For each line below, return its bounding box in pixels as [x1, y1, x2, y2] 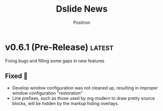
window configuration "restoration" [12, 90, 83, 96]
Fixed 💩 [5, 72, 28, 80]
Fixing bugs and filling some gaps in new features [5, 57, 105, 64]
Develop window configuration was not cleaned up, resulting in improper [12, 85, 158, 91]
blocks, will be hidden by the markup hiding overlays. [12, 100, 119, 106]
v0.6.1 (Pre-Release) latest [5, 41, 114, 53]
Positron [73, 19, 91, 25]
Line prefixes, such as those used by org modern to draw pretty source [12, 95, 155, 101]
